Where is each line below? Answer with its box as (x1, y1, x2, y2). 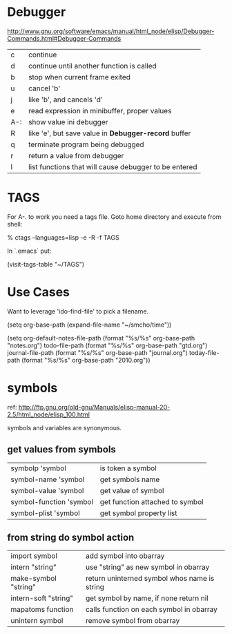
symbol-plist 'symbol (10, 508, 81, 518)
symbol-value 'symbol (10, 486, 84, 495)
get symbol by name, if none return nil (85, 593, 209, 603)
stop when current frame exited (28, 72, 131, 81)
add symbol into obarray (85, 551, 165, 561)
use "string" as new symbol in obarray (85, 562, 210, 572)
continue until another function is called (28, 61, 157, 70)
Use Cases (7, 285, 70, 300)
